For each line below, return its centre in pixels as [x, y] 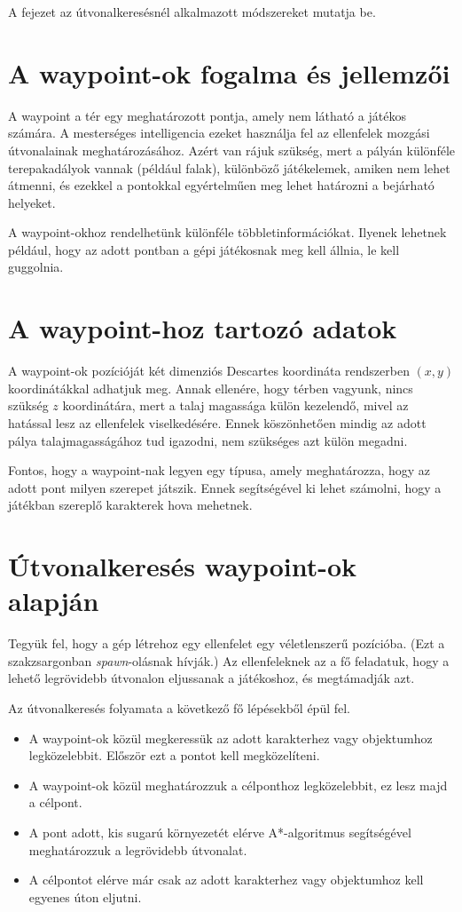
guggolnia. [36, 267]
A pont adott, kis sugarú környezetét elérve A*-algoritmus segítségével [220, 832]
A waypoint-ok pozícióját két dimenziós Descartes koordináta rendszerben [209, 371]
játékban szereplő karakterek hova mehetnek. [130, 505]
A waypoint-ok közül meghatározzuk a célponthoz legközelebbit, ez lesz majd [238, 785]
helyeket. [32, 202]
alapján [54, 601]
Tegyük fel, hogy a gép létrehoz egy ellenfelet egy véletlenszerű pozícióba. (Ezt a [227, 643]
